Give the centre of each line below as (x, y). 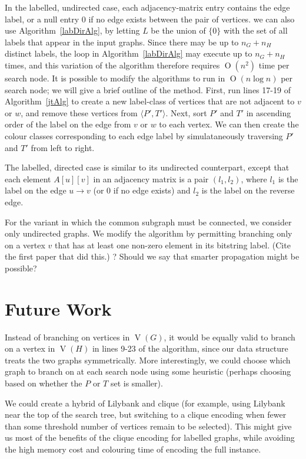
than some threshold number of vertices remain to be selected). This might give (148, 426)
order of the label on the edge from (68, 124)
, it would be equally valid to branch (229, 337)
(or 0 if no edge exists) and (142, 190)
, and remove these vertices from (79, 112)
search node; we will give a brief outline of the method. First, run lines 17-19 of (148, 89)
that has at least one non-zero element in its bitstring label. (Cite (172, 245)
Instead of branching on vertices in (67, 337)
